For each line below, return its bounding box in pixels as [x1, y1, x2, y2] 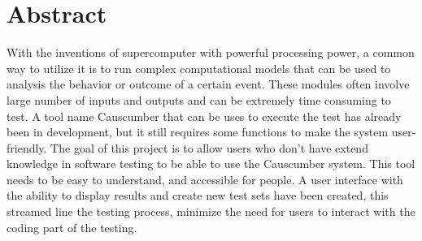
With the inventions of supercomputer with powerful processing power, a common [7, 44, 415, 61]
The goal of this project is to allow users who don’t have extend [50, 139, 368, 156]
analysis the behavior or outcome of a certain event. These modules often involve [7, 75, 410, 93]
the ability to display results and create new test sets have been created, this [7, 187, 389, 204]
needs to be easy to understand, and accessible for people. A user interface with [7, 170, 403, 187]
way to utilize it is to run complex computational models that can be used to [7, 59, 391, 76]
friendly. [7, 139, 47, 156]
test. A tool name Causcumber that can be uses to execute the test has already [7, 107, 402, 124]
